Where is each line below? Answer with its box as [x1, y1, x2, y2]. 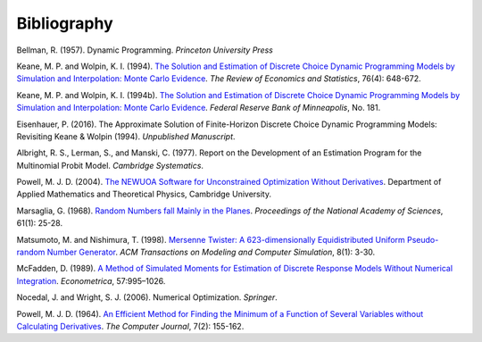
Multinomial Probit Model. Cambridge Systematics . [16, 160, 204, 171]
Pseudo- [406, 234, 439, 245]
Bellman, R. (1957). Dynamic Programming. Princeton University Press [16, 45, 274, 55]
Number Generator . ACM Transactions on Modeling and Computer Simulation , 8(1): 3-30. [46, 246, 376, 258]
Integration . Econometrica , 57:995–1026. [16, 275, 166, 286]
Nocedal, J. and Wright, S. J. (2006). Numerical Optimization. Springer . [16, 292, 278, 303]
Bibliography [16, 13, 113, 33]
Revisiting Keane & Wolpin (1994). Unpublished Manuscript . [16, 130, 236, 142]
